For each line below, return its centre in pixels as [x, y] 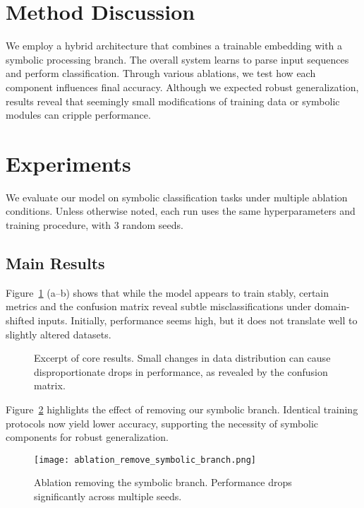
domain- [332, 306]
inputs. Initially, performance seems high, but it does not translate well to [198, 320]
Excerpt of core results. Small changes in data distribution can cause [182, 358]
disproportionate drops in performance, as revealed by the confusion [181, 371]
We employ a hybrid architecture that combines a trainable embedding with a [174, 46]
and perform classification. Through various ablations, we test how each [161, 73]
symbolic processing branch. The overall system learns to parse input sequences [177, 59]
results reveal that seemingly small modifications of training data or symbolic [173, 101]
